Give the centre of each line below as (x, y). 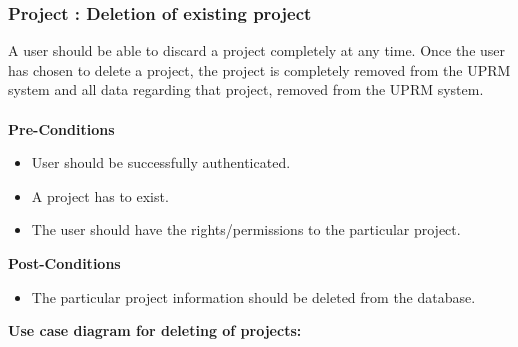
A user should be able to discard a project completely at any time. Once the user (257, 50)
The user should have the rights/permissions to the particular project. (246, 229)
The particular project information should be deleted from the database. (253, 296)
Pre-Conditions (61, 128)
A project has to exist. (100, 195)
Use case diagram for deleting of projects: (155, 330)
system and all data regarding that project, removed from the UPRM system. (246, 89)
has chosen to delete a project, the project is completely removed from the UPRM (259, 69)
